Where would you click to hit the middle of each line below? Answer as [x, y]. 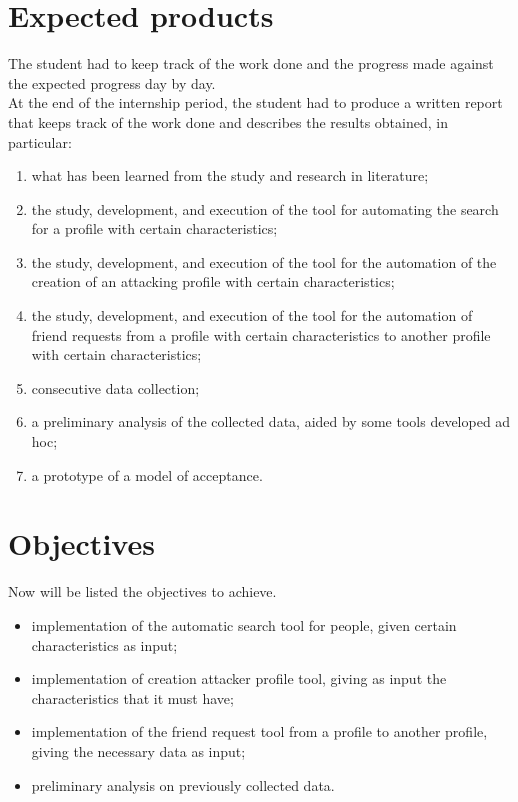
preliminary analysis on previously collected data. [183, 784]
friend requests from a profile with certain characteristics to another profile [261, 334]
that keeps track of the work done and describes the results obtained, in [228, 121]
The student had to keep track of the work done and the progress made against [251, 63]
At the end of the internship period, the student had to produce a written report [255, 102]
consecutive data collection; [115, 387]
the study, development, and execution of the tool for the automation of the [264, 261]
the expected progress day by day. [112, 82]
